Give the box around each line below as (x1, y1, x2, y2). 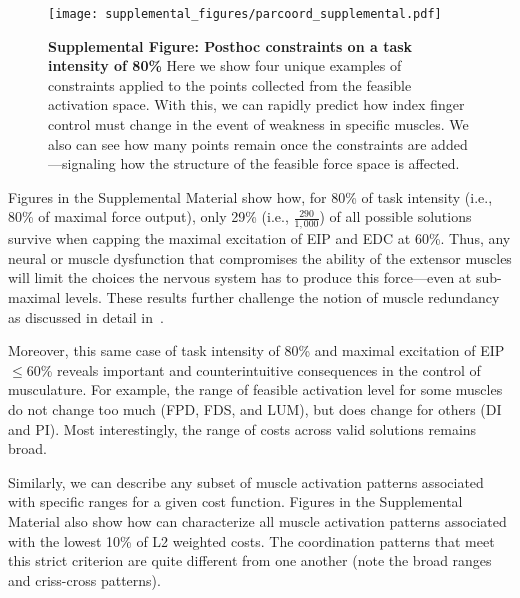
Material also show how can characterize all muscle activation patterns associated (8, 510, 507, 531)
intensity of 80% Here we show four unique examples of (48, 55, 402, 76)
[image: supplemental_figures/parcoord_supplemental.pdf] (48, 7, 442, 21)
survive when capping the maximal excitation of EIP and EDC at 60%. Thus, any (8, 228, 511, 249)
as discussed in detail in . (8, 306, 164, 327)
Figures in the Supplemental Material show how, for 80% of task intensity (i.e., (8, 186, 493, 207)
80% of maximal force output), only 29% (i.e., (8, 206, 289, 227)
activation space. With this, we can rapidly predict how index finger (48, 94, 465, 115)
